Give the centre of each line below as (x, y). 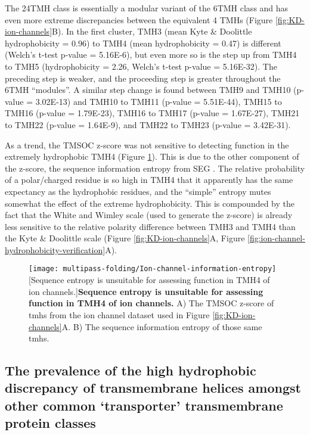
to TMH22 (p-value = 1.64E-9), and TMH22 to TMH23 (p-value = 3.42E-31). (148, 124)
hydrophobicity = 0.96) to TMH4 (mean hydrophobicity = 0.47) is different (143, 43)
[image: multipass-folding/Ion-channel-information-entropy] (153, 269)
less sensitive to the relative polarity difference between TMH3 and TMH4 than (150, 226)
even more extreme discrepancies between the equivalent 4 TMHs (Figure (139, 19)
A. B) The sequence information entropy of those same (162, 326)
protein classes (50, 423)
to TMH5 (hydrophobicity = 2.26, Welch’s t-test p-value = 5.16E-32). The (141, 66)
